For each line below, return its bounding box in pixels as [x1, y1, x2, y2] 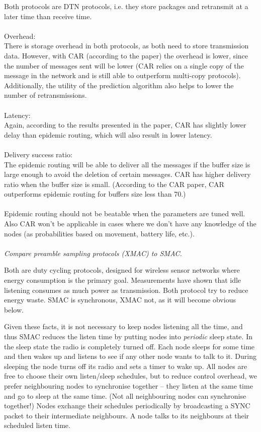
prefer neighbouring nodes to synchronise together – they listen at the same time [4, 380, 253, 391]
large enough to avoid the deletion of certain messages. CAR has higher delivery [4, 169, 251, 179]
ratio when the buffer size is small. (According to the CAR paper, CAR [4, 178, 224, 189]
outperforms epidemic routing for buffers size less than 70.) [4, 189, 186, 199]
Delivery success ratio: [4, 149, 72, 159]
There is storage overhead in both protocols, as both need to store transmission [4, 40, 249, 51]
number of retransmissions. [4, 90, 87, 100]
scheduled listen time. [4, 420, 70, 430]
